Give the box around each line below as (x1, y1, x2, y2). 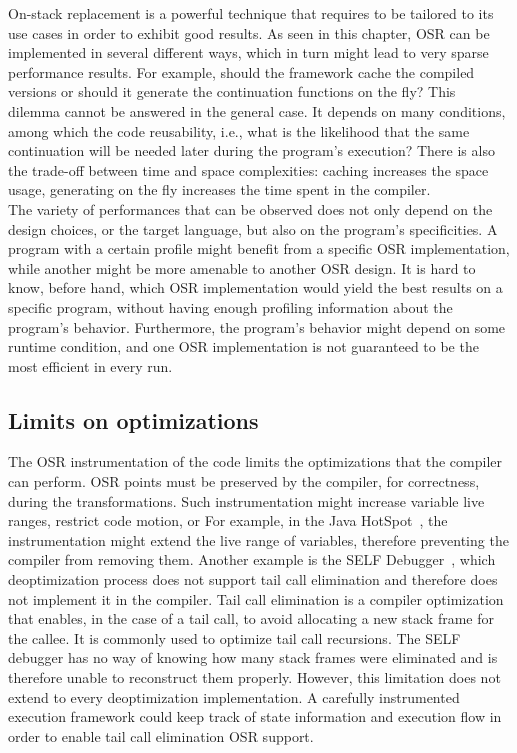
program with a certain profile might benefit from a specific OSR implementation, (8, 238, 510, 259)
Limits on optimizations (8, 404, 259, 435)
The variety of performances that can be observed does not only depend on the (8, 198, 493, 219)
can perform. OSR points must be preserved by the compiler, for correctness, (8, 471, 480, 492)
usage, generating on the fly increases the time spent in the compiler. (8, 179, 431, 200)
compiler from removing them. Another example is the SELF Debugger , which (8, 549, 496, 570)
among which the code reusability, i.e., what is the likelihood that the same (8, 120, 470, 141)
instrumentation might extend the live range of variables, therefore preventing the (8, 529, 509, 550)
